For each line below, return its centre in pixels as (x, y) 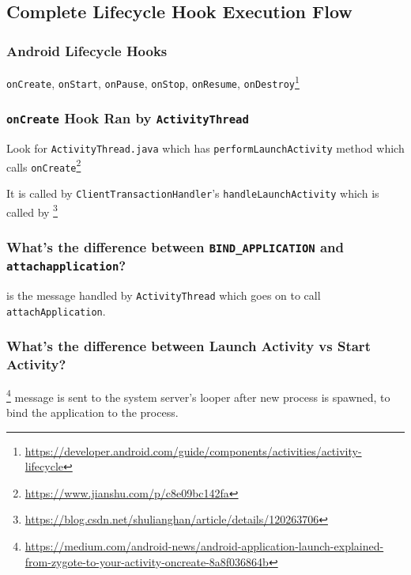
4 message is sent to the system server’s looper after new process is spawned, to (198, 395)
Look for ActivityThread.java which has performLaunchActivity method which (205, 148)
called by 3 (32, 210)
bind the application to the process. (92, 412)
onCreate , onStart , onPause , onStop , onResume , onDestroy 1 (153, 82)
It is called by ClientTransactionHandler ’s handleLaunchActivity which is (193, 193)
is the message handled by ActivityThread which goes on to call (164, 295)
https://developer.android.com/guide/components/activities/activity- (193, 450)
